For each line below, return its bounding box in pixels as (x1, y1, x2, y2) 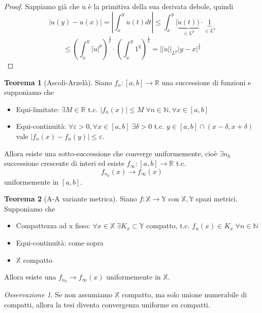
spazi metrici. (196, 193, 238, 204)
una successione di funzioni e (161, 77, 251, 87)
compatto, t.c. (146, 220, 190, 231)
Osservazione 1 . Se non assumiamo (4, 289, 113, 299)
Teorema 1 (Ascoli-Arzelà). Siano (4, 77, 112, 87)
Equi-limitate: (16, 103, 59, 114)
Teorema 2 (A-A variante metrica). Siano (4, 193, 137, 204)
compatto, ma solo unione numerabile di (121, 289, 247, 299)
